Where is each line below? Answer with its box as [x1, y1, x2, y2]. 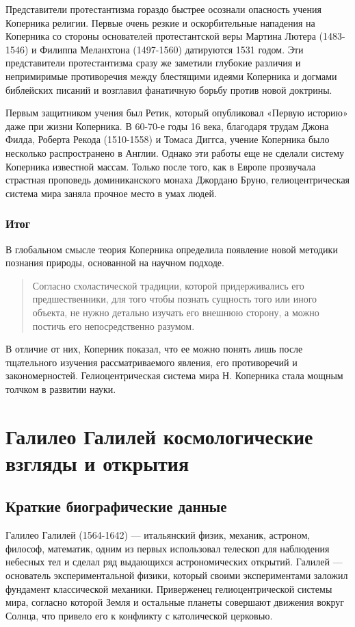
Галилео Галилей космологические [5, 422, 313, 450]
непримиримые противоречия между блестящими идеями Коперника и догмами [5, 68, 337, 83]
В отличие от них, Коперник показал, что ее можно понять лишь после [5, 342, 303, 356]
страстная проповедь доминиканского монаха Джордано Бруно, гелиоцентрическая [5, 172, 350, 187]
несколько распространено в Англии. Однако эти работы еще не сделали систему [5, 145, 345, 159]
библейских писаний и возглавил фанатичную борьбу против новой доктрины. [5, 82, 332, 97]
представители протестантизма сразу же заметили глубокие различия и [5, 55, 301, 70]
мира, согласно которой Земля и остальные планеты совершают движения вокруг [5, 595, 345, 609]
